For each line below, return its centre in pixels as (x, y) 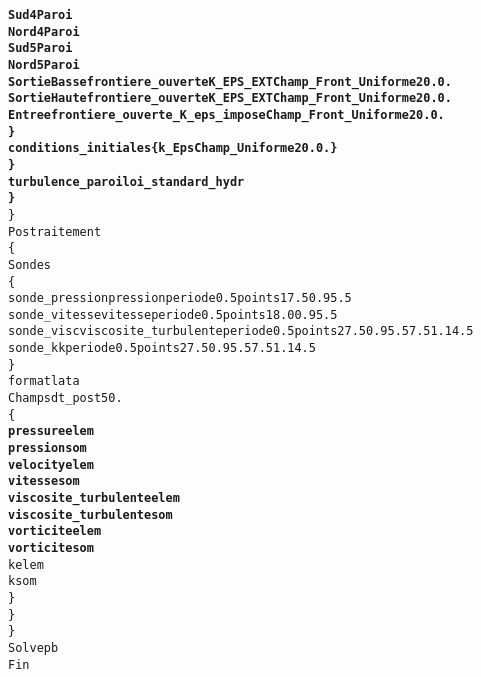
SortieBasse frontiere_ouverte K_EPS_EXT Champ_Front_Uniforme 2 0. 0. (230, 81)
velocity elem (51, 464)
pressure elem (51, 431)
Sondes (29, 264)
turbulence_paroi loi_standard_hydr (126, 181)
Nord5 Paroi (44, 64)
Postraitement (55, 231)
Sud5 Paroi (40, 48)
